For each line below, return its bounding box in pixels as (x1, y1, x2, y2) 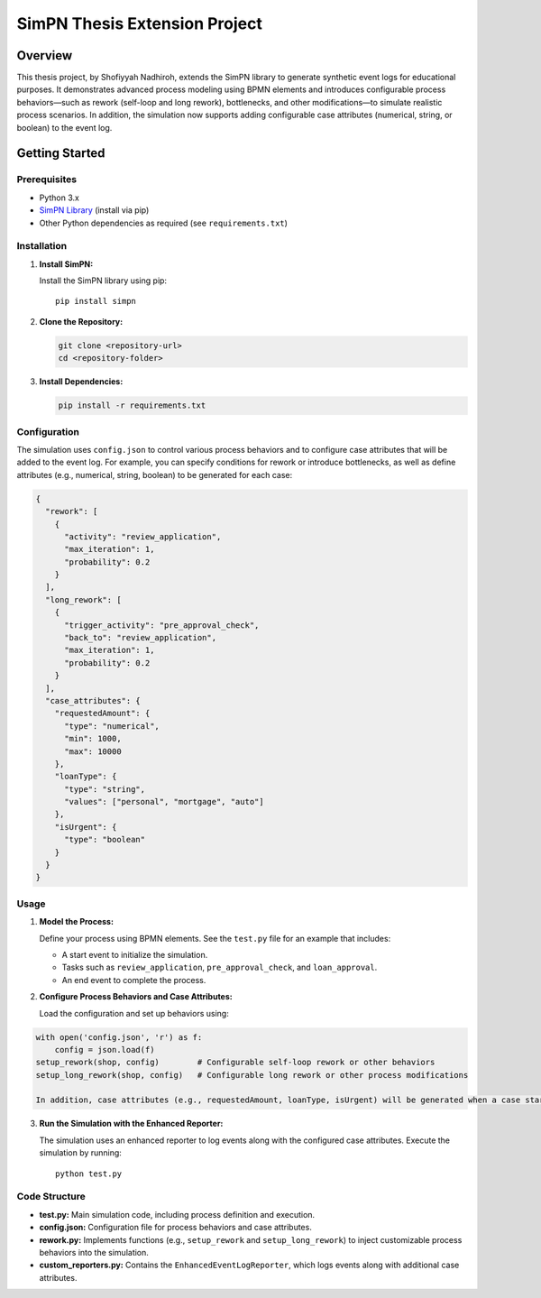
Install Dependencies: (39, 376, 124, 387)
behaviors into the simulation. (39, 1247, 149, 1257)
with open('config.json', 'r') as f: (35, 1032, 203, 1042)
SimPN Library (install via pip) (39, 205, 150, 216)
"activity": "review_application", (64, 531, 222, 541)
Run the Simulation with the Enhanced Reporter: (39, 1118, 224, 1129)
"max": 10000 (64, 746, 122, 757)
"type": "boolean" (64, 834, 146, 845)
